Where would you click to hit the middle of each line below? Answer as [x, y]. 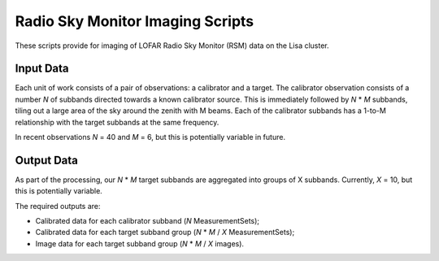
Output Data [47, 160]
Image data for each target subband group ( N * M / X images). [139, 243]
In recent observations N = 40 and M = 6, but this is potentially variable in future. [150, 137]
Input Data [42, 69]
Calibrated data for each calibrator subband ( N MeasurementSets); [148, 221]
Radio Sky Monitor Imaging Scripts [135, 21]
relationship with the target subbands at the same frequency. [117, 122]
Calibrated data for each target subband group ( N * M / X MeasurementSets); [165, 233]
